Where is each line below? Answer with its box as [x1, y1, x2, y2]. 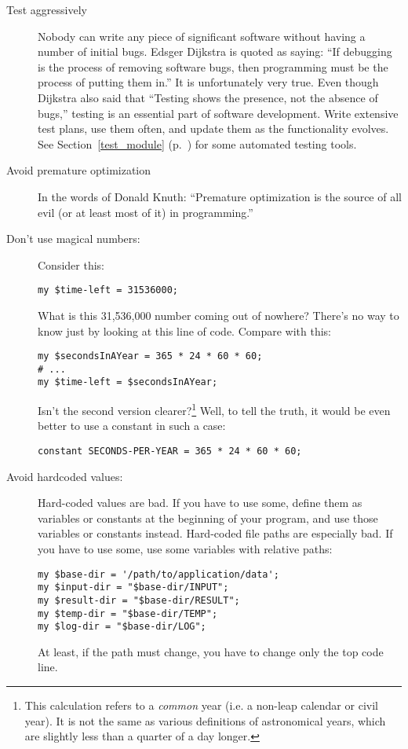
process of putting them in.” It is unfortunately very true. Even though [38, 74, 379, 90]
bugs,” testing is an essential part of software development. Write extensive [38, 105, 399, 121]
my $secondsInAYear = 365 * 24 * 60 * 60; [38, 351, 263, 362]
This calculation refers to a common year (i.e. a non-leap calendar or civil [24, 697, 378, 714]
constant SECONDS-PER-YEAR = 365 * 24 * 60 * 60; [38, 445, 302, 457]
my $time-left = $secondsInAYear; [38, 376, 218, 388]
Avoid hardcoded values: [6, 468, 123, 484]
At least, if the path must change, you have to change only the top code [38, 643, 384, 659]
